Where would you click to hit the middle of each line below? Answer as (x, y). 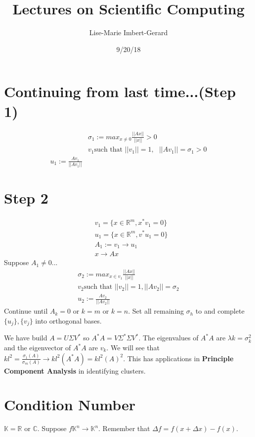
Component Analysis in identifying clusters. (75, 370)
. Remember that (124, 428)
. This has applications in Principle (178, 358)
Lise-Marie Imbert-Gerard (128, 32)
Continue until (26, 311)
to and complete (220, 311)
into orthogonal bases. (68, 320)
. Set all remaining (156, 311)
